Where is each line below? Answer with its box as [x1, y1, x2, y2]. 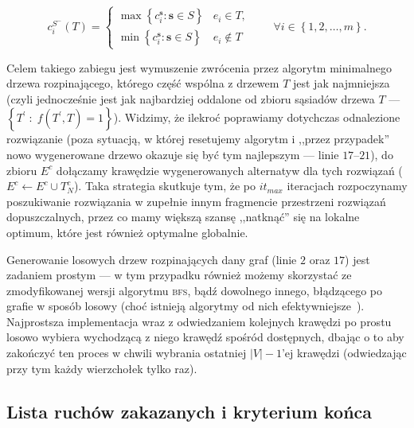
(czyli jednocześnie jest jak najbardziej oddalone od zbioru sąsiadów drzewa [6, 90, 375, 107]
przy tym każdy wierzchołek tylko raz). [6, 360, 197, 376]
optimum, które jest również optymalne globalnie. [6, 224, 248, 240]
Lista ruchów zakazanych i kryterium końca [6, 399, 373, 423]
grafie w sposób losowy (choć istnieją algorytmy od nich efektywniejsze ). [6, 298, 365, 314]
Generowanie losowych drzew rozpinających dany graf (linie [6, 251, 297, 267]
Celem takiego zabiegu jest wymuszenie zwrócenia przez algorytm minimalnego [6, 59, 392, 76]
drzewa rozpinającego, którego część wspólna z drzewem [6, 75, 279, 91]
